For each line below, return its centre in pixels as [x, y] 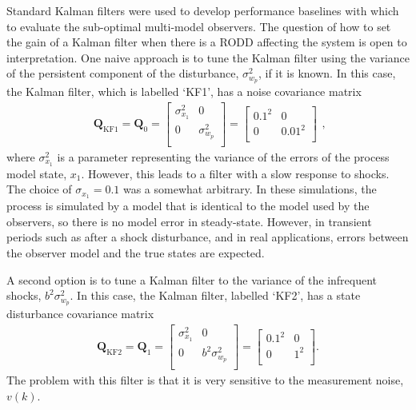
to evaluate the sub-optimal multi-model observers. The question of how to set [199, 26]
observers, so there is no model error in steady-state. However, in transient [189, 221]
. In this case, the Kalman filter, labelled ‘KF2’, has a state [215, 295]
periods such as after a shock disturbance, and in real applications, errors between [208, 237]
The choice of [39, 189]
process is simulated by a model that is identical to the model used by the [188, 206]
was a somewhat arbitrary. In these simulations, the [250, 189]
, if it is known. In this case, [327, 73]
